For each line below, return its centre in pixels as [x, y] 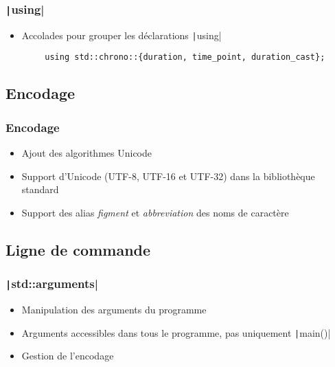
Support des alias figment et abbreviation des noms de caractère [155, 212]
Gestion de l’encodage [68, 356]
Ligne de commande [78, 249]
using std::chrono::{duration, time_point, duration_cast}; [185, 57]
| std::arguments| [52, 283]
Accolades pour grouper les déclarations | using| [122, 35]
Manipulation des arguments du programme [114, 310]
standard [40, 189]
